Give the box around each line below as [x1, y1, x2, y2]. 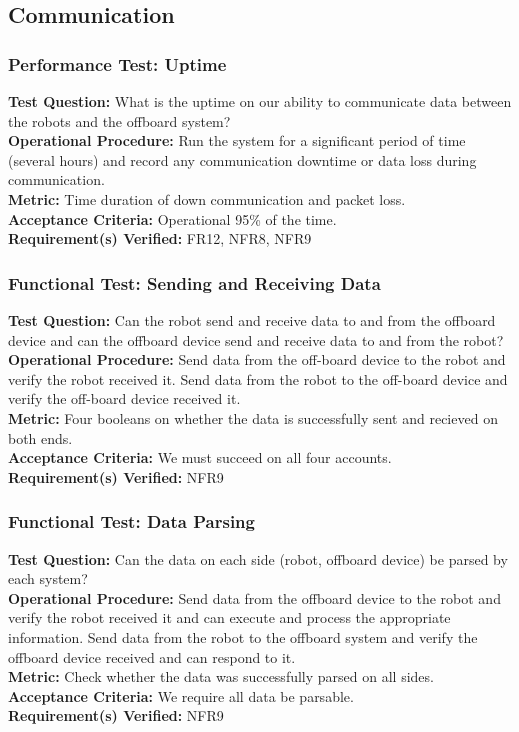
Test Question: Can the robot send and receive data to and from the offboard [8, 309, 496, 330]
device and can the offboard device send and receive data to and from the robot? [8, 329, 504, 350]
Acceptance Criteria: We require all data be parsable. [8, 685, 354, 706]
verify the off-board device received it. [8, 388, 241, 409]
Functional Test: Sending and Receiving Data [8, 270, 381, 295]
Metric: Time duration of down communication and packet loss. [8, 188, 406, 209]
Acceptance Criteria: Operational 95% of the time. [8, 208, 337, 229]
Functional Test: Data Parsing [8, 509, 255, 534]
